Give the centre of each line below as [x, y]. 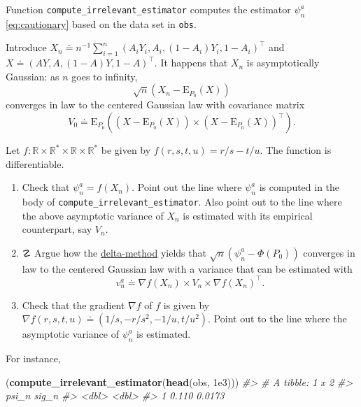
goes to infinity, [105, 76]
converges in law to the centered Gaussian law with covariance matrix [155, 105]
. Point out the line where [187, 187]
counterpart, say [57, 229]
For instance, [33, 358]
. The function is [296, 150]
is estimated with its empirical [248, 215]
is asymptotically [283, 63]
